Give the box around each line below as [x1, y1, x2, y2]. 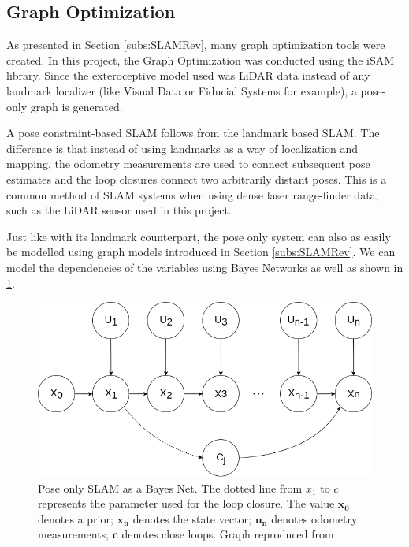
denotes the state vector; [132, 510, 251, 527]
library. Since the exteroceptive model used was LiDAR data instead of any [6, 67, 370, 84]
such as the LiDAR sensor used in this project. [6, 202, 232, 218]
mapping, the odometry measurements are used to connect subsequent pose [6, 155, 370, 172]
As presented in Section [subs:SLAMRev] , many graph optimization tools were [6, 36, 385, 53]
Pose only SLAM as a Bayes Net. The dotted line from [38, 479, 303, 496]
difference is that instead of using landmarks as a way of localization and [6, 140, 359, 156]
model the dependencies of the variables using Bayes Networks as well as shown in [6, 259, 403, 275]
